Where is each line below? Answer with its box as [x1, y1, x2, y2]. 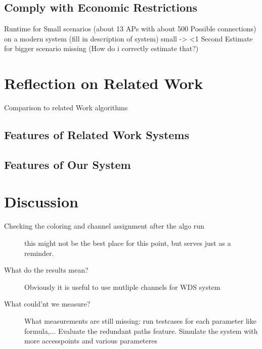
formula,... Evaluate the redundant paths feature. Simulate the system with [24, 325, 258, 336]
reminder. [24, 247, 54, 258]
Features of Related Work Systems [4, 127, 190, 143]
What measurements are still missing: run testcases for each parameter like [24, 315, 256, 326]
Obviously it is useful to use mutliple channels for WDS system [24, 281, 221, 292]
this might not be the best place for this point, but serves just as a [24, 237, 231, 248]
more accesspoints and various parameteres [24, 335, 158, 346]
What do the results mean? [4, 265, 89, 275]
